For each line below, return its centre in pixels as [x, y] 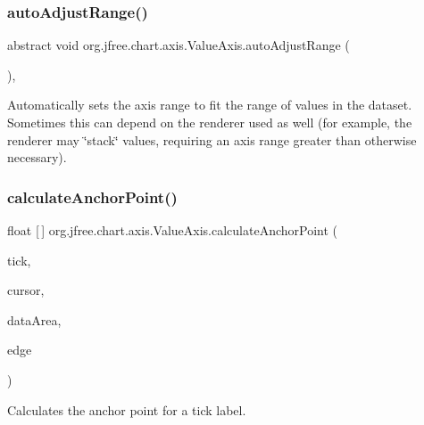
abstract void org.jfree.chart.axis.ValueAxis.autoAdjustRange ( [179, 45]
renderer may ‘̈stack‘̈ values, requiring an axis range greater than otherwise [212, 139]
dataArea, [34, 319]
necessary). [37, 157]
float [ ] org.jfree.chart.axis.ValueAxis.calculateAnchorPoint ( [173, 230]
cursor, [26, 290]
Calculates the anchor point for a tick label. [127, 409]
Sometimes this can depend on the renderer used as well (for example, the [210, 122]
